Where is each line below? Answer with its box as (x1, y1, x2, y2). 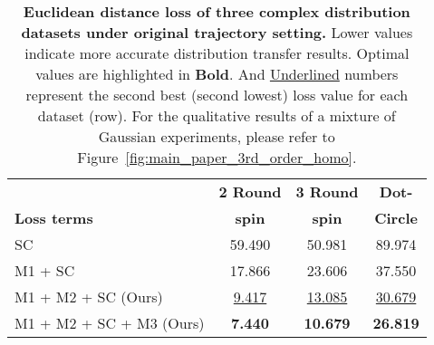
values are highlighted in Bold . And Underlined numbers (35, 63, 399, 84)
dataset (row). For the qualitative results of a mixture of (37, 105, 396, 126)
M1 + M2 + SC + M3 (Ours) (14, 312, 205, 333)
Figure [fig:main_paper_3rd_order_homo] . (77, 147, 357, 168)
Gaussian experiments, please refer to (98, 126, 335, 147)
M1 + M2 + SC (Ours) (14, 286, 163, 307)
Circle (374, 207, 418, 228)
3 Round (295, 181, 359, 202)
